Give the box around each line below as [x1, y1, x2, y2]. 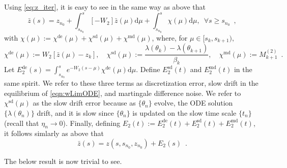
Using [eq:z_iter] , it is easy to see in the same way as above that [4, 2, 206, 12]
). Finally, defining [63, 117, 121, 128]
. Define [136, 64, 160, 75]
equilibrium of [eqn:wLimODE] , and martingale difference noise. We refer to [4, 87, 241, 98]
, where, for [152, 32, 188, 43]
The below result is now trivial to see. [4, 155, 122, 166]
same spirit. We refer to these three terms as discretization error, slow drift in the [4, 78, 259, 88]
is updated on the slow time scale [132, 108, 237, 118]
